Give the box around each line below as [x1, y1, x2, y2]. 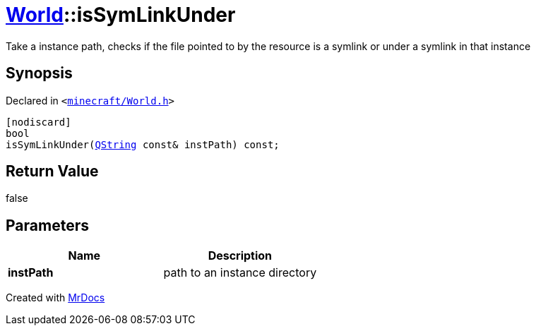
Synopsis [6, 64, 73, 83]
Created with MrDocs [6, 291, 105, 304]
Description [208, 248, 273, 263]
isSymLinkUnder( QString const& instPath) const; [6, 138, 280, 150]
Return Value [6, 162, 99, 181]
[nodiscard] [6, 116, 71, 128]
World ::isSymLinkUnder [6, 3, 236, 27]
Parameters [6, 216, 89, 234]
